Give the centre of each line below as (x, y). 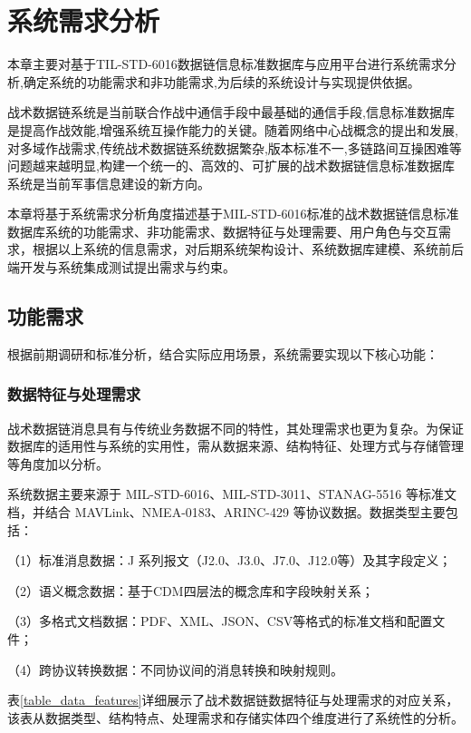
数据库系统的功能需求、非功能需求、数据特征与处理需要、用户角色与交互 (223, 231)
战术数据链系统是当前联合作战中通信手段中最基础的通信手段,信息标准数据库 (231, 112)
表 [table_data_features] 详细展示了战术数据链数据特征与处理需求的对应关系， (233, 700)
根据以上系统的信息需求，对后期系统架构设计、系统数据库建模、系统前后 (248, 249)
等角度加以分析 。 (58, 463)
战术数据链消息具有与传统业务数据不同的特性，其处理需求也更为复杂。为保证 (235, 428)
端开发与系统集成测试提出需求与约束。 (121, 267)
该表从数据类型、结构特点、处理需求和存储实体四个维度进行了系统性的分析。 (235, 717)
